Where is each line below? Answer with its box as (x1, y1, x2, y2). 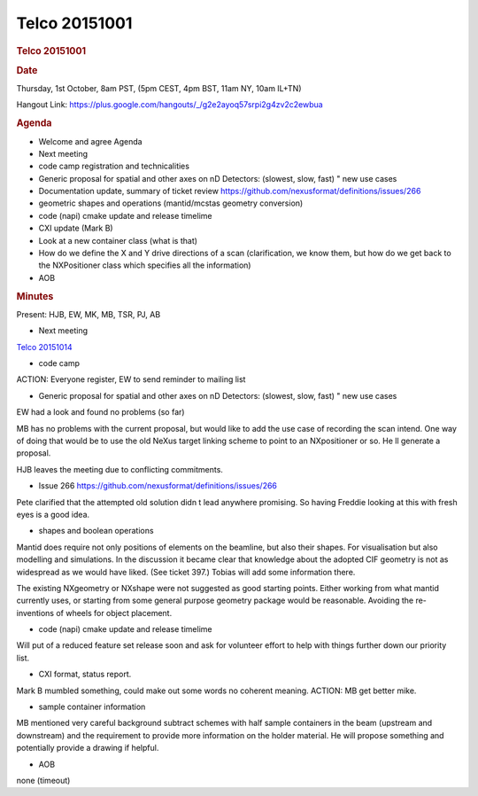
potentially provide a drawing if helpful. (16, 743, 159, 753)
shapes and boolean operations (38, 526, 154, 536)
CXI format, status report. (38, 669, 132, 680)
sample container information (38, 701, 146, 713)
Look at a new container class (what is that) (38, 235, 198, 246)
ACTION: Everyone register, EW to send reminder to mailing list (16, 374, 246, 385)
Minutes (16, 290, 54, 302)
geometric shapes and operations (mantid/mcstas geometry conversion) (38, 198, 304, 208)
